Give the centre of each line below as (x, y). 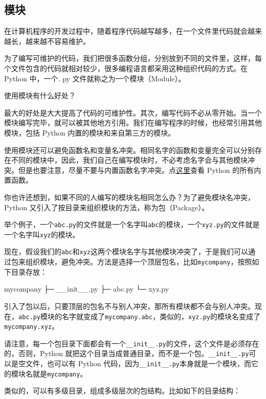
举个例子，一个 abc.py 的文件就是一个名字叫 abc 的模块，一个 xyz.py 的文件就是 (132, 224)
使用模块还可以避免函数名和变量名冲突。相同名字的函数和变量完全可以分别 (129, 150)
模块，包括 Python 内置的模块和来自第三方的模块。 (90, 132)
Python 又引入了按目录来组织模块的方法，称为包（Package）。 (107, 207)
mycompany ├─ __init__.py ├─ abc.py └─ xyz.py (87, 289)
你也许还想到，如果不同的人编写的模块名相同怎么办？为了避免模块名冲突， (129, 197)
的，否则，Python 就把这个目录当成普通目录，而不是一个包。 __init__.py (127, 353)
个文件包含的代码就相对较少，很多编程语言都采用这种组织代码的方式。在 (126, 68)
